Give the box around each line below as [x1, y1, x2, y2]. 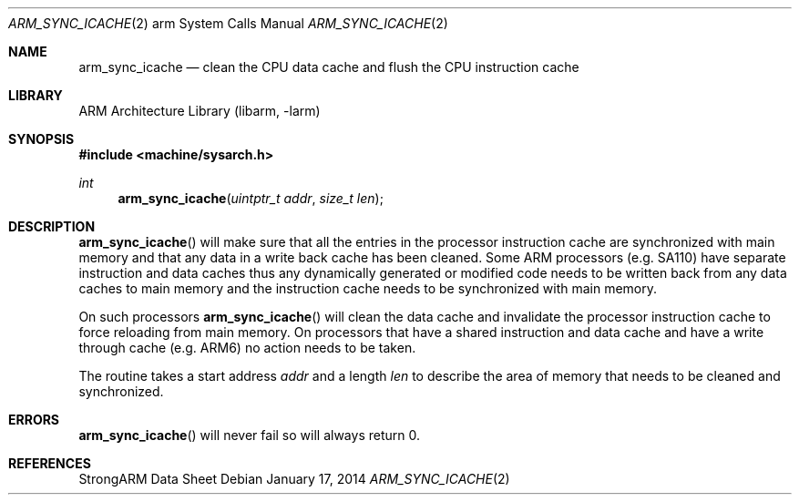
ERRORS [8, 412, 60, 427]
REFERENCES [8, 456, 91, 471]
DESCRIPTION [8, 219, 96, 234]
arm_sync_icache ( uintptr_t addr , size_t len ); [118, 190, 384, 206]
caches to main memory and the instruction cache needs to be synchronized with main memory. [78, 281, 658, 296]
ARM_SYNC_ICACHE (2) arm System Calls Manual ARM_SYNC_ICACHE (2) [8, 15, 448, 31]
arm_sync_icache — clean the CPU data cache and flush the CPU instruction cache [78, 59, 579, 75]
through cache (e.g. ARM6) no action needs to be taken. [78, 340, 416, 355]
